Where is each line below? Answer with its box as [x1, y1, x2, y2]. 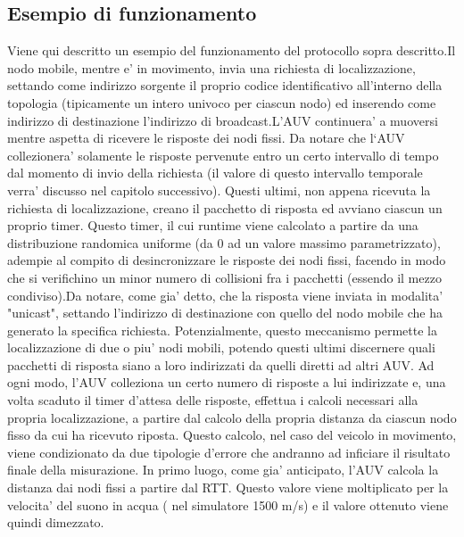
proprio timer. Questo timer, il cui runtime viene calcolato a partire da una [7, 216, 418, 235]
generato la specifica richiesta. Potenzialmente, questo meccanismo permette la [7, 320, 437, 339]
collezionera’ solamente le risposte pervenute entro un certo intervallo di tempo [7, 145, 439, 164]
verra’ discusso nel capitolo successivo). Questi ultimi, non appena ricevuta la [7, 180, 431, 199]
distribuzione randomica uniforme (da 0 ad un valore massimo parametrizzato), [7, 233, 441, 252]
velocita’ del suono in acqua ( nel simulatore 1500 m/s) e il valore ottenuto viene [7, 495, 449, 514]
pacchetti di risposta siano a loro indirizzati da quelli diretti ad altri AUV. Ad [7, 355, 435, 374]
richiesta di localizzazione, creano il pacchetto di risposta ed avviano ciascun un [7, 198, 443, 217]
